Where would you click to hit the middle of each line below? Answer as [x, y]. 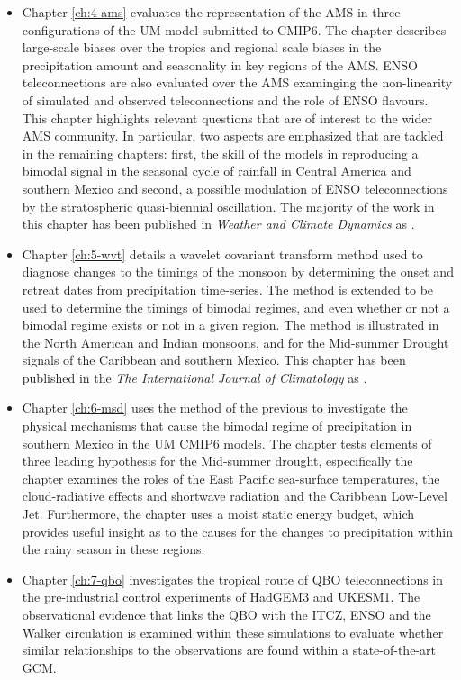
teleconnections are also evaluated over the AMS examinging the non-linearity [237, 82]
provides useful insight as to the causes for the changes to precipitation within [238, 531]
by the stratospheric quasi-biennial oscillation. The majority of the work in [228, 206]
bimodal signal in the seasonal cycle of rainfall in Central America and [217, 171]
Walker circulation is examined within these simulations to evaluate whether [233, 632]
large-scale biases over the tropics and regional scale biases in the [202, 47]
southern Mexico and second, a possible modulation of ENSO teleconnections [235, 188]
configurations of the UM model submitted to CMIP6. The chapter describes [234, 29]
